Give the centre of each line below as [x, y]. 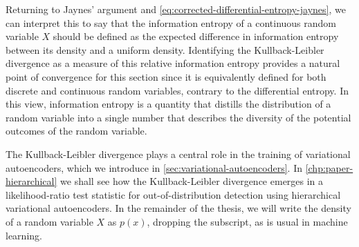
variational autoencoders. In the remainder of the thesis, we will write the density [178, 208]
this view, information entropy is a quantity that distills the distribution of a [168, 104]
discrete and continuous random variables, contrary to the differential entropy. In [177, 90]
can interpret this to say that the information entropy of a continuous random [171, 22]
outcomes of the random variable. [76, 131]
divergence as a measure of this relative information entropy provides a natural [173, 63]
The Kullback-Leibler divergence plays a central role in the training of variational [178, 154]
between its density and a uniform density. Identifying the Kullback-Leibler [165, 49]
